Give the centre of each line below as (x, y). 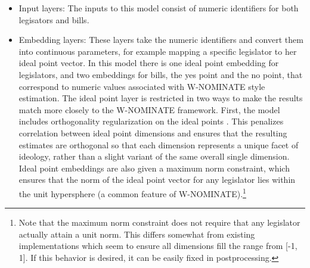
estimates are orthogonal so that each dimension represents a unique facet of (159, 144)
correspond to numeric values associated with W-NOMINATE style (142, 86)
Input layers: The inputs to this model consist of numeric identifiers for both (159, 8)
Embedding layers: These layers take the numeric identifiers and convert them (161, 40)
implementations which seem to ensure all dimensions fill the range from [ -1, (158, 246)
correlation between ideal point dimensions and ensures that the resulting (153, 133)
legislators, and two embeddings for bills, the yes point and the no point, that (161, 74)
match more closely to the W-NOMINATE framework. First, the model (149, 109)
